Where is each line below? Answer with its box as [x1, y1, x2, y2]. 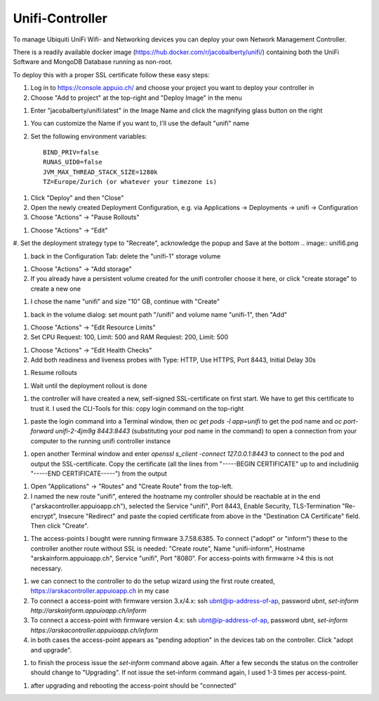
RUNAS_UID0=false [43, 158, 102, 166]
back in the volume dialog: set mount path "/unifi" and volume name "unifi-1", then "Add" [30, 310, 288, 319]
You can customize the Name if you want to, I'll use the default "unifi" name [30, 119, 249, 128]
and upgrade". [30, 646, 72, 654]
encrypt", [30, 511, 58, 520]
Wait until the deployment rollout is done [30, 381, 147, 390]
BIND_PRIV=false [43, 148, 99, 157]
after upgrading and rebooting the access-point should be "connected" [30, 681, 237, 690]
